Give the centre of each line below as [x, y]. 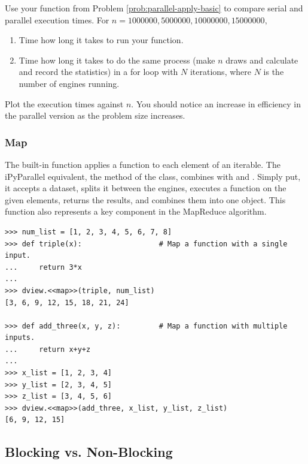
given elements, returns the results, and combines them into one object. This [145, 199]
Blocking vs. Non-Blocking [89, 452]
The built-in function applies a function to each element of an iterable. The [143, 164]
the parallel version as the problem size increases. [95, 115]
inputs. [20, 338]
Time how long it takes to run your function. [101, 40]
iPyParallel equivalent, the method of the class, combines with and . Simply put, [153, 176]
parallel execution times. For [57, 19]
